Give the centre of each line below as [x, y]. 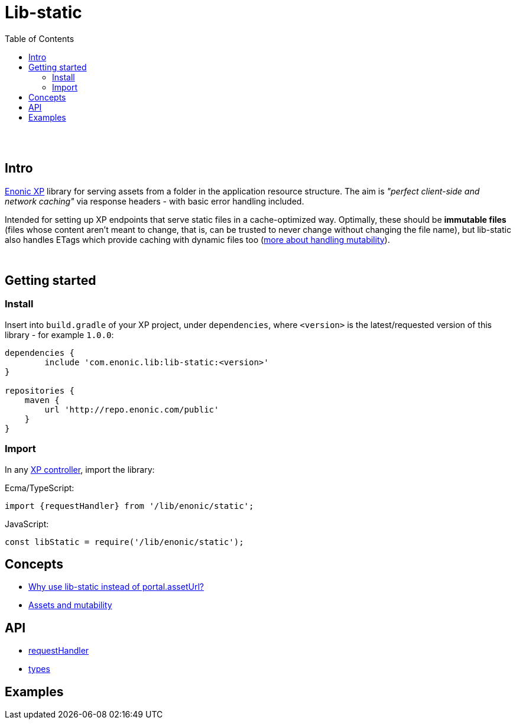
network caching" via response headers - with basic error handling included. [155, 201]
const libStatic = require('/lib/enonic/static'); [124, 542]
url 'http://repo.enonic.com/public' [132, 409]
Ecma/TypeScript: [40, 488]
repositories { [40, 390]
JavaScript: [27, 524]
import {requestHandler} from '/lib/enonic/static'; [129, 506]
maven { [42, 400]
